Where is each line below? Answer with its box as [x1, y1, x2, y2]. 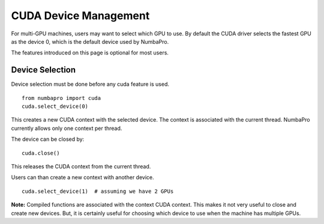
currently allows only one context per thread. [11, 125, 122, 132]
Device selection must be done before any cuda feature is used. [11, 81, 169, 88]
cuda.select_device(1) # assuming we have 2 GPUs [22, 187, 174, 195]
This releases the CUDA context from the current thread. [11, 162, 151, 170]
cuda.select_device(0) [22, 103, 89, 110]
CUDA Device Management [11, 9, 150, 22]
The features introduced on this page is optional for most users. [11, 49, 169, 56]
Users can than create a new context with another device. [11, 174, 154, 181]
